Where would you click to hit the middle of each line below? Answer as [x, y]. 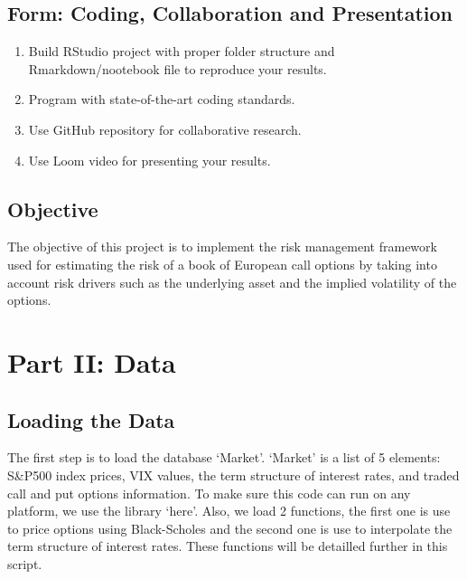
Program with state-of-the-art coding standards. [162, 99]
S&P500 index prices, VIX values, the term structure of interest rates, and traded [233, 475]
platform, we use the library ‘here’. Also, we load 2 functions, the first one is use [229, 511]
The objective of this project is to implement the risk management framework [222, 247]
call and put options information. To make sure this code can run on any [209, 493]
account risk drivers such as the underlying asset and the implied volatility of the [232, 282]
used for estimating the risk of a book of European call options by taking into [222, 264]
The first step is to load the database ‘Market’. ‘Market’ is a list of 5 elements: [224, 457]
